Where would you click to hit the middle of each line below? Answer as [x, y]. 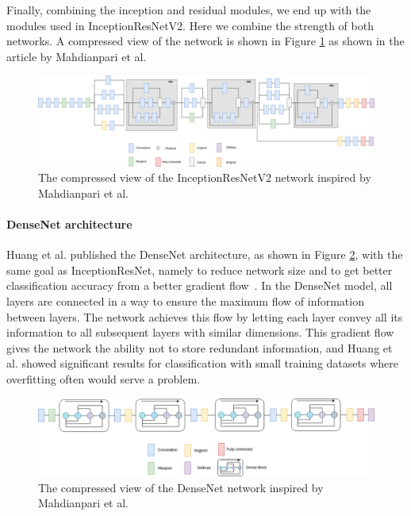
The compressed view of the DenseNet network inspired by [181, 487]
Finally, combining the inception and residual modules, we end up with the [189, 10]
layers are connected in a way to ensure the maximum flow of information [185, 301]
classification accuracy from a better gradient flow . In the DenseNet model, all [200, 285]
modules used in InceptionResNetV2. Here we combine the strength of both [190, 25]
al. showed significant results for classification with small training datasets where [202, 363]
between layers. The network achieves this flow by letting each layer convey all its [205, 316]
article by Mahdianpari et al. [77, 56]
